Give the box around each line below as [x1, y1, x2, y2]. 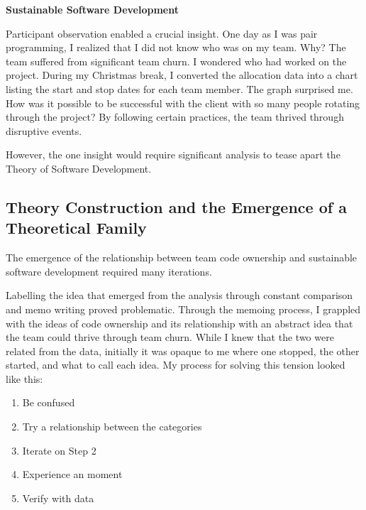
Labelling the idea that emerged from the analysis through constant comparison [6, 288, 353, 303]
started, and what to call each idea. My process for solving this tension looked [6, 357, 345, 372]
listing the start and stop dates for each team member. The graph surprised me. [6, 81, 353, 96]
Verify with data [22, 490, 94, 505]
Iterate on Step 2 [22, 443, 96, 457]
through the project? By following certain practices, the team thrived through [6, 109, 344, 124]
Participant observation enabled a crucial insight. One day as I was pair [6, 26, 318, 40]
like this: [6, 371, 43, 386]
